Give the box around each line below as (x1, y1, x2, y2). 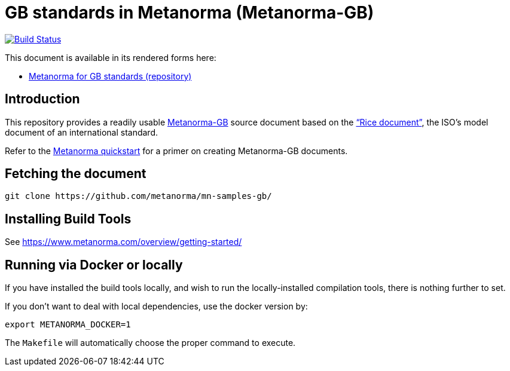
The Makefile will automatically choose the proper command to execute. (5, 338, 296, 348)
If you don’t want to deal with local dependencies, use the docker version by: (5, 301, 308, 312)
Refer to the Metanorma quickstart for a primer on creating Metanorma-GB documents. (5, 145, 348, 156)
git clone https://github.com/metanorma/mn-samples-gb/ (5, 191, 272, 201)
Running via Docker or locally (5, 257, 183, 272)
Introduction (5, 91, 80, 107)
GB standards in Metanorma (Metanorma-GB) (5, 2, 374, 23)
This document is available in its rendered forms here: (5, 52, 216, 63)
